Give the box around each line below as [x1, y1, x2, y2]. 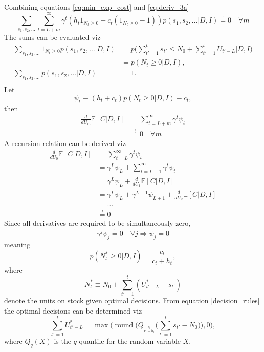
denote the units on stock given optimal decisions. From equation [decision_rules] [4, 295, 260, 305]
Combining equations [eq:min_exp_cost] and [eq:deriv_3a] [4, 2, 189, 12]
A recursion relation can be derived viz [4, 137, 126, 148]
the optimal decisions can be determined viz [4, 305, 142, 316]
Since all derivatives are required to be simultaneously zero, [4, 218, 191, 229]
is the [54, 336, 71, 346]
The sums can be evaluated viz [4, 31, 101, 42]
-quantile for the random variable [76, 336, 181, 346]
